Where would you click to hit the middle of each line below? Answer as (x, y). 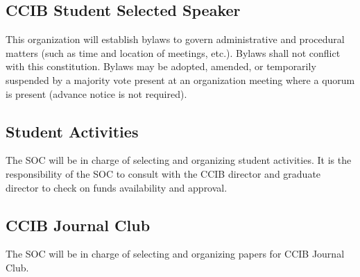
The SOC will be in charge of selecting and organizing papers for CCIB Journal (175, 254)
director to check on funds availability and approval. (117, 187)
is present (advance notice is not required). (96, 93)
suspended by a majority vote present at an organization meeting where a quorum (180, 79)
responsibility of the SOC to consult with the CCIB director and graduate (163, 173)
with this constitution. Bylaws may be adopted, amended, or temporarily (161, 66)
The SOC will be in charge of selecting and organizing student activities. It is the (179, 160)
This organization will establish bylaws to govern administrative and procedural (175, 39)
